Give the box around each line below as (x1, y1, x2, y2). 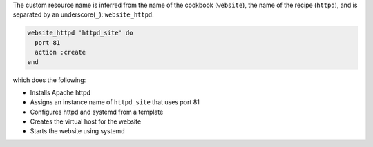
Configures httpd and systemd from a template (30, 108, 164, 116)
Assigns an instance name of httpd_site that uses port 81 (30, 98, 200, 106)
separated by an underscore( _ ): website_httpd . (12, 10, 155, 19)
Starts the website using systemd (30, 127, 125, 135)
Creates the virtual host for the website (30, 117, 142, 126)
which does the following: (12, 76, 86, 84)
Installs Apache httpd (30, 88, 91, 97)
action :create (35, 48, 86, 57)
